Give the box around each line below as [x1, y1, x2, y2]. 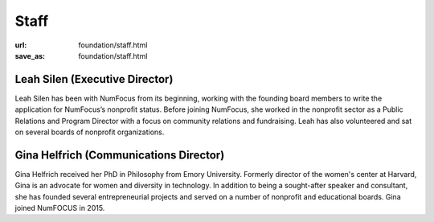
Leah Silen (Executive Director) [14, 72, 174, 86]
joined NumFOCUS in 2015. [14, 203, 105, 213]
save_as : [14, 51, 46, 60]
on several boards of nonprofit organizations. [14, 127, 165, 137]
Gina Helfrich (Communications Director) [14, 148, 225, 162]
